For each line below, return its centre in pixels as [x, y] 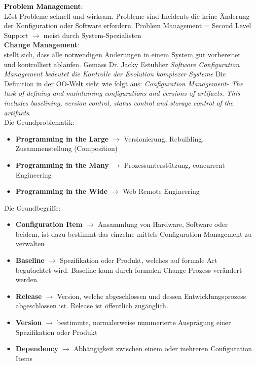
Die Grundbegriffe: [32, 207]
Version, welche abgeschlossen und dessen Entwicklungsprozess [151, 296]
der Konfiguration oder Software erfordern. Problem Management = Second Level [128, 25]
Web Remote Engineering [161, 191]
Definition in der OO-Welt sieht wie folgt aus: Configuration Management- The [124, 83]
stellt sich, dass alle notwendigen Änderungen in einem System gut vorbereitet [122, 54]
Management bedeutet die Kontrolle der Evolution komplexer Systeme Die [115, 74]
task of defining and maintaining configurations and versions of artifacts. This [122, 93]
